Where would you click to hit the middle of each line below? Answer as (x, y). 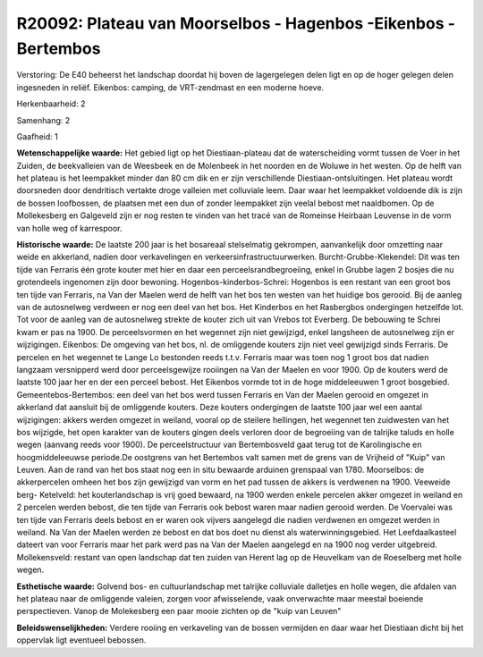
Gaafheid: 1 (37, 136)
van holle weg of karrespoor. (69, 228)
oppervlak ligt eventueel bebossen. (81, 640)
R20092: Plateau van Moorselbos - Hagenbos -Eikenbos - (236, 23)
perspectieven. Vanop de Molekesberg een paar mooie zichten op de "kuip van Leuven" (179, 611)
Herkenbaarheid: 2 (51, 104)
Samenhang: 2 (43, 120)
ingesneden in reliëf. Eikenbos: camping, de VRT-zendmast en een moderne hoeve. (170, 87)
